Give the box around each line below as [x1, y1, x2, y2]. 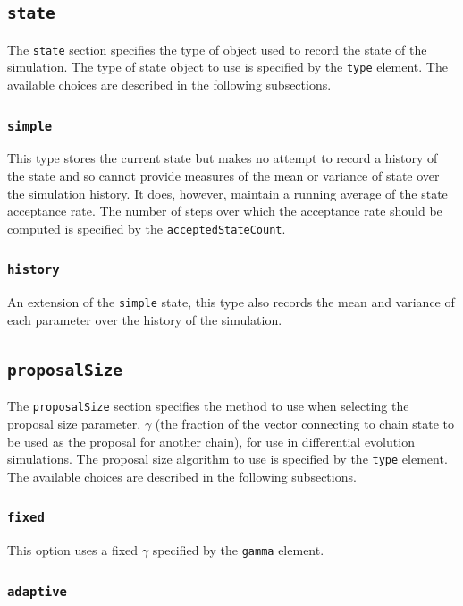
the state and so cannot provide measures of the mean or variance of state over [7, 166, 440, 185]
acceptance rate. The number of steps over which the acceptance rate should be [7, 201, 442, 220]
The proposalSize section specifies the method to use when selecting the [7, 397, 409, 415]
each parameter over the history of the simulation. [7, 310, 282, 329]
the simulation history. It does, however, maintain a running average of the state [7, 184, 448, 202]
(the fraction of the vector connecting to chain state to [155, 414, 454, 432]
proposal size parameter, [7, 414, 141, 432]
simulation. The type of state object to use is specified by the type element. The [7, 57, 448, 76]
